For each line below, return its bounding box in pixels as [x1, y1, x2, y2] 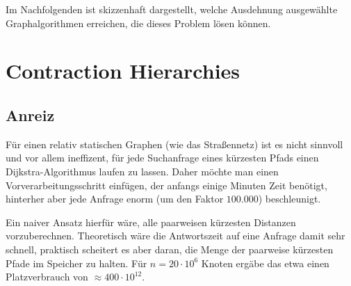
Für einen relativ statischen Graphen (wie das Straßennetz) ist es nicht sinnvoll [6, 136, 343, 151]
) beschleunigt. [258, 191, 321, 206]
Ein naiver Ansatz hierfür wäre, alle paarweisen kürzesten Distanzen [6, 214, 296, 229]
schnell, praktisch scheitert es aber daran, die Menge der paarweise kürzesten [6, 241, 334, 256]
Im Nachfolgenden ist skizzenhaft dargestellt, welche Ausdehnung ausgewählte [6, 2, 338, 16]
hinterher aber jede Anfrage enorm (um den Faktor [6, 191, 224, 206]
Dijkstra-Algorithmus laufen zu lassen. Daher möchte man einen [6, 164, 279, 178]
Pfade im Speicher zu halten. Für [6, 255, 147, 270]
